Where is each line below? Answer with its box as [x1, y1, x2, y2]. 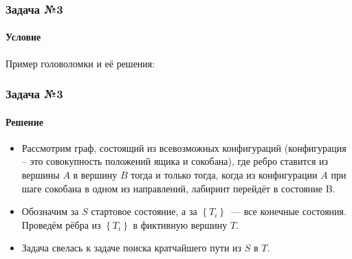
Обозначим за [21, 204, 79, 218]
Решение [5, 114, 43, 128]
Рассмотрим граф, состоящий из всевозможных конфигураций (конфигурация [21, 140, 346, 155]
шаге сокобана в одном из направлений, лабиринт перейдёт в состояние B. [21, 181, 335, 195]
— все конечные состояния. [230, 204, 346, 218]
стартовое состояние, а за [91, 204, 197, 218]
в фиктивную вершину [133, 217, 228, 232]
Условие [5, 30, 41, 44]
